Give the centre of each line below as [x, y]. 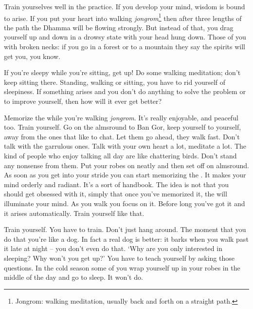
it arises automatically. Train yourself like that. [74, 213]
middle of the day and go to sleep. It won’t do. [73, 277]
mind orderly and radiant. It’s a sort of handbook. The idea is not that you [117, 184]
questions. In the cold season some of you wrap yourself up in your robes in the [122, 267]
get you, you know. [32, 56]
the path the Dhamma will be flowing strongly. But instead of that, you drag [119, 27]
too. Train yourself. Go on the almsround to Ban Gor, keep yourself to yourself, [123, 127]
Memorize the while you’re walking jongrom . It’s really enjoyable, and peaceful [121, 117]
